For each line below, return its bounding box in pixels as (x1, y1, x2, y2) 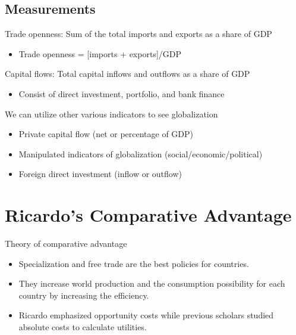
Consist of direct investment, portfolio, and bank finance (18, 87, 225, 100)
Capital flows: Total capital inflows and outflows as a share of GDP (5, 67, 250, 80)
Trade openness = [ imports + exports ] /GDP (18, 47, 182, 60)
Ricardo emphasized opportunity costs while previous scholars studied (18, 309, 274, 321)
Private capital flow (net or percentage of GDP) (18, 128, 194, 140)
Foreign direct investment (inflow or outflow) (18, 167, 182, 180)
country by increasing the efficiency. (18, 289, 149, 301)
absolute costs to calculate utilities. (18, 321, 147, 333)
